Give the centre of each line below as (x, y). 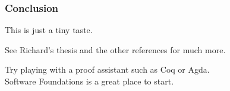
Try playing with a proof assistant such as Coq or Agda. (107, 69)
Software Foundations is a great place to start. (89, 81)
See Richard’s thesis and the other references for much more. (115, 49)
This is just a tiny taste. (49, 30)
